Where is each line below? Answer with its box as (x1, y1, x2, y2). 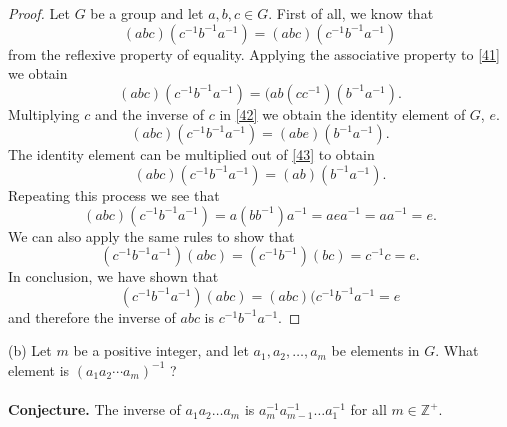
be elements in (331, 340, 420, 361)
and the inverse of (94, 103, 204, 124)
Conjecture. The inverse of (8, 399, 181, 420)
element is (8, 359, 70, 380)
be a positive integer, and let (73, 340, 249, 361)
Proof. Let (8, 3, 70, 23)
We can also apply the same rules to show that (8, 225, 295, 246)
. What (435, 340, 479, 361)
